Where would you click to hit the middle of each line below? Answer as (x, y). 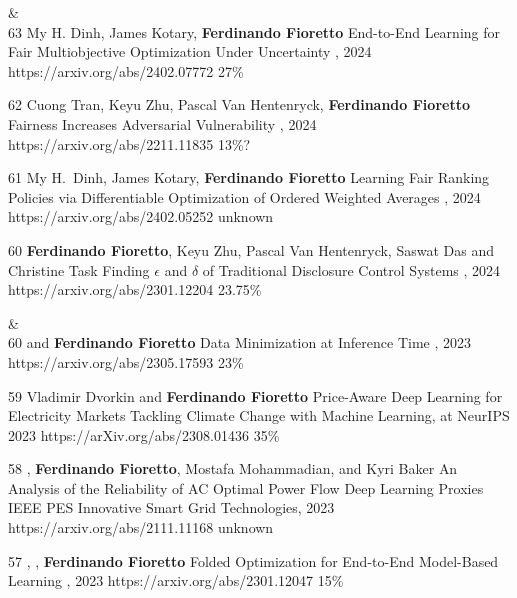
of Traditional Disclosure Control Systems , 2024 (351, 269)
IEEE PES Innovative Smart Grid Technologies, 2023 (171, 507)
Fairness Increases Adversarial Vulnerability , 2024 (162, 123)
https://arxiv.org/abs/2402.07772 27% (126, 70)
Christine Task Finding (79, 269)
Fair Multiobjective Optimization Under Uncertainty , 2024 (190, 51)
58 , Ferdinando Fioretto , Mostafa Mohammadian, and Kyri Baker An (233, 468)
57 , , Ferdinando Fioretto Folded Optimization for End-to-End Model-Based (253, 560)
